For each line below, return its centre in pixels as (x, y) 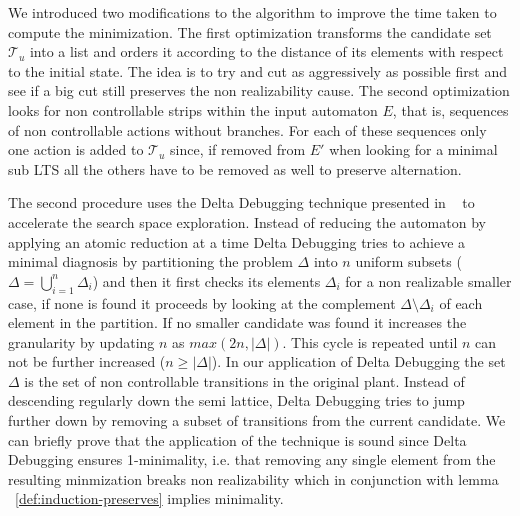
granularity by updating (81, 341)
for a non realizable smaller (428, 280)
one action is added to (76, 149)
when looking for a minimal (413, 149)
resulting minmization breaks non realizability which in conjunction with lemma (253, 478)
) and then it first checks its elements (206, 280)
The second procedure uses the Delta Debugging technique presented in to (241, 202)
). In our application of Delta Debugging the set (358, 361)
